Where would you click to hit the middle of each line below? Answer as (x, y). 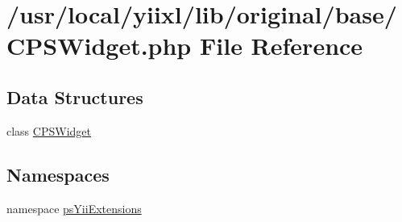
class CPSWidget (49, 130)
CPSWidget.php (99, 46)
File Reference (281, 46)
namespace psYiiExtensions (74, 208)
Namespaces (58, 174)
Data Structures (75, 96)
